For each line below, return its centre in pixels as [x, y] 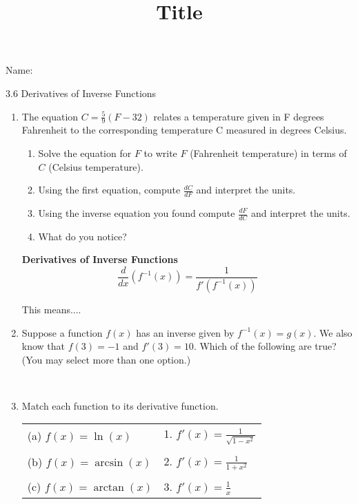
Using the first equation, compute [109, 190]
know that [43, 346]
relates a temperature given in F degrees [239, 116]
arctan [109, 488]
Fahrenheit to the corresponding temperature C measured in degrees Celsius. [184, 130]
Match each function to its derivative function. [120, 405]
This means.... [51, 309]
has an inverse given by [185, 332]
